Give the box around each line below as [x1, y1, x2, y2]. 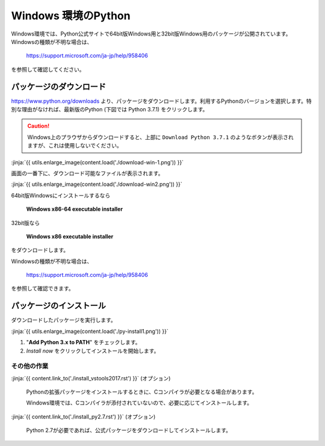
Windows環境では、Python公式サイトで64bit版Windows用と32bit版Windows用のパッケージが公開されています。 [11, 30, 291, 37]
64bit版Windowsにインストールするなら [11, 191, 111, 199]
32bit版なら [11, 219, 40, 226]
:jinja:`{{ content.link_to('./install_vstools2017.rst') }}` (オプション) [11, 374, 171, 382]
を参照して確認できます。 [11, 285, 75, 292]
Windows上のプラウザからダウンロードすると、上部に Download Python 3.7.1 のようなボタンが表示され [27, 133, 294, 141]
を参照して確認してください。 [11, 66, 85, 73]
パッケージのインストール [11, 301, 107, 311]
